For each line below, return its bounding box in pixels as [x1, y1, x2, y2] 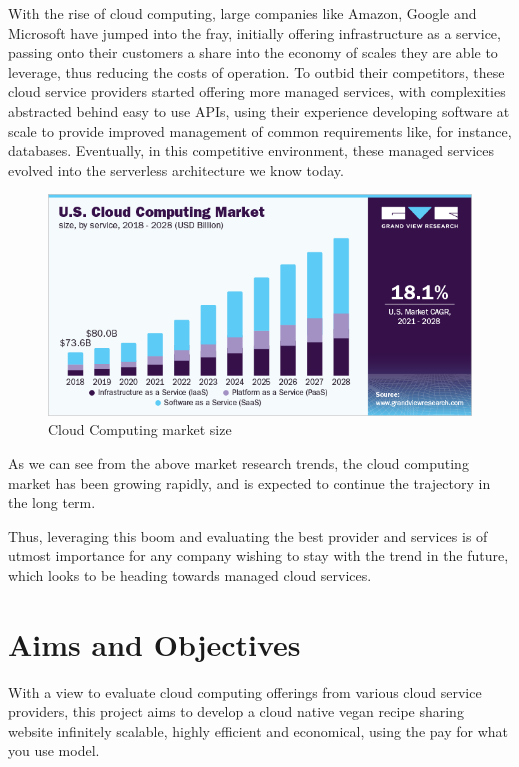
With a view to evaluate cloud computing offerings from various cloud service [8, 681, 482, 702]
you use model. [8, 740, 100, 761]
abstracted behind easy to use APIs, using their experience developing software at [8, 100, 510, 121]
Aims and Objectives [8, 623, 301, 664]
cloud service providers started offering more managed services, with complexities [8, 81, 506, 102]
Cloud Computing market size [48, 419, 232, 440]
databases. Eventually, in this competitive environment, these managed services [8, 140, 495, 161]
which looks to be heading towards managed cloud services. [8, 564, 372, 585]
